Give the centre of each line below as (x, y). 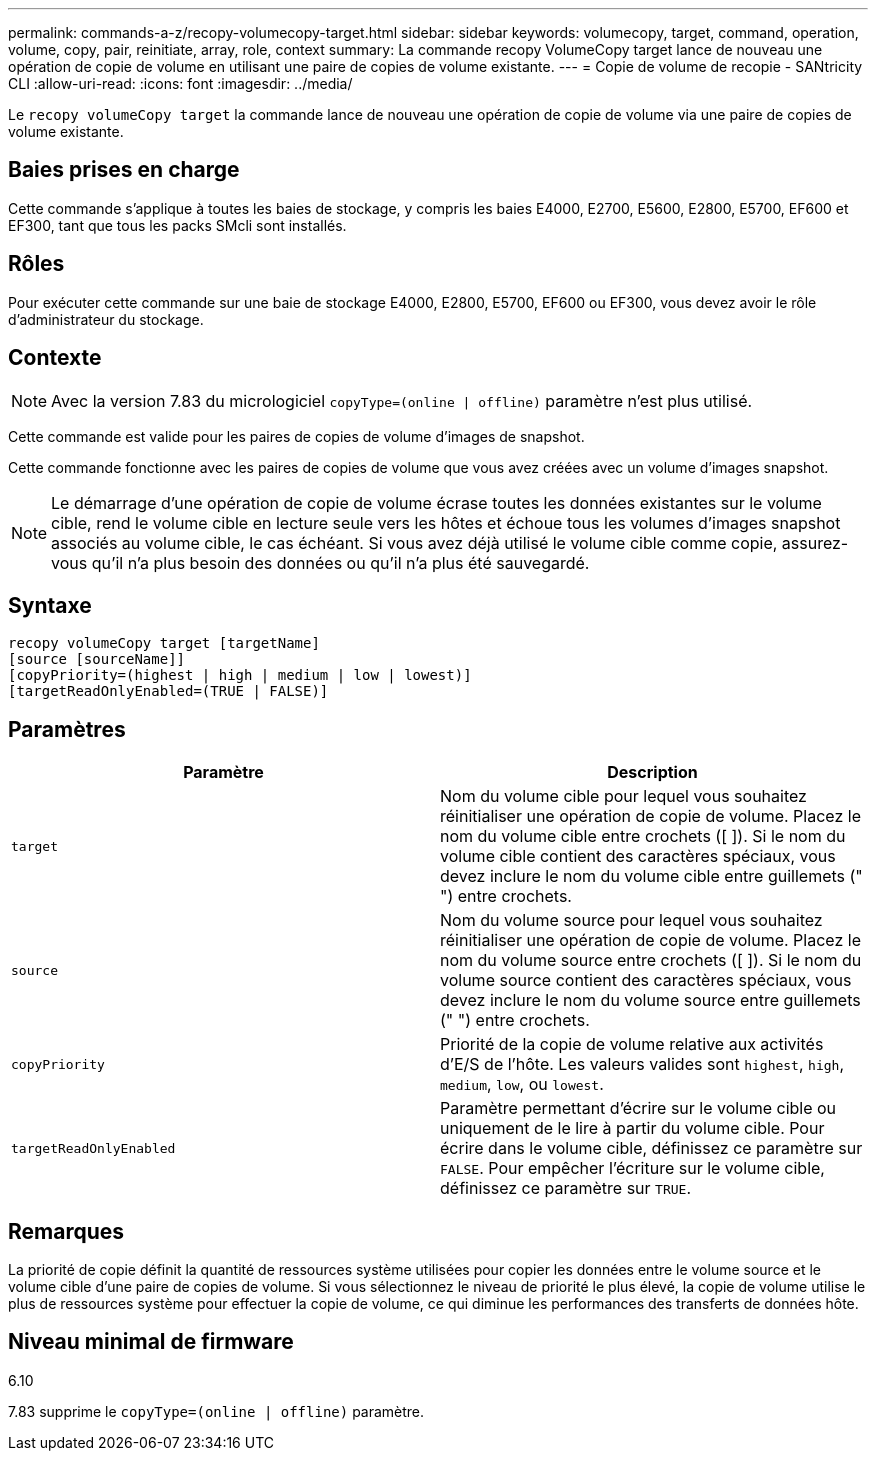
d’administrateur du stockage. (106, 319)
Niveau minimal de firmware (151, 1342)
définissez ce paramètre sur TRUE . (565, 1188)
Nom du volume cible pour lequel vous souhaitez (623, 796)
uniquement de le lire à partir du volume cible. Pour (632, 1128)
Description (652, 772)
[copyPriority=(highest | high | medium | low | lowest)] (240, 675)
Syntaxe (50, 605)
